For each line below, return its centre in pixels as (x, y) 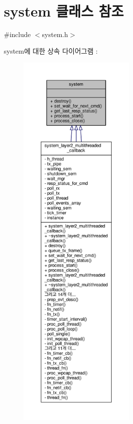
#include (17, 34)
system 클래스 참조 (64, 11)
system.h (55, 34)
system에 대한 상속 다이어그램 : (51, 50)
